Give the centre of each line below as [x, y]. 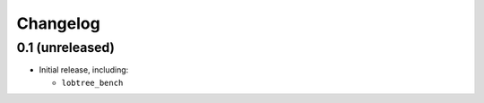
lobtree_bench [92, 82]
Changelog [58, 23]
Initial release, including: [84, 70]
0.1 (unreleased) [66, 47]
